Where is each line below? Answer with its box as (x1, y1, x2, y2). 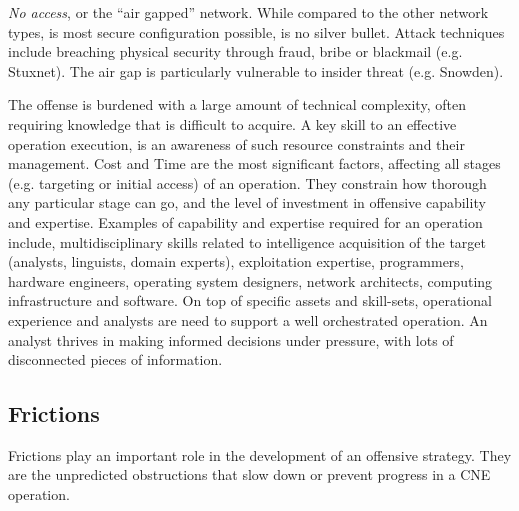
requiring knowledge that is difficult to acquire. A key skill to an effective (8, 113, 457, 134)
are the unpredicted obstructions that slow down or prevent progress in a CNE (8, 464, 491, 485)
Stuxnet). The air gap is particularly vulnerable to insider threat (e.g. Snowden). (8, 60, 504, 81)
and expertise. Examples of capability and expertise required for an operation (8, 211, 483, 232)
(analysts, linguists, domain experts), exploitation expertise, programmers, (8, 251, 464, 272)
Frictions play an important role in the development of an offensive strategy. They (8, 444, 512, 465)
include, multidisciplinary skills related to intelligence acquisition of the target (8, 231, 487, 252)
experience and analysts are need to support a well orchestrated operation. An (8, 309, 488, 330)
